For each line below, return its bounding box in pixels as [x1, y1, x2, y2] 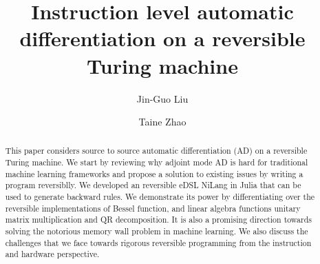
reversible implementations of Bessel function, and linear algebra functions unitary [5, 202, 301, 214]
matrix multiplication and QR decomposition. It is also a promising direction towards [5, 214, 312, 225]
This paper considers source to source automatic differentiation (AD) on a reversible [5, 145, 308, 156]
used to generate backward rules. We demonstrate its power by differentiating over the [5, 191, 315, 203]
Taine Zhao [138, 114, 186, 129]
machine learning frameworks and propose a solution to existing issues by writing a [5, 167, 303, 179]
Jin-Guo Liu [136, 91, 189, 105]
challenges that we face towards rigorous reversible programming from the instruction [5, 236, 312, 248]
